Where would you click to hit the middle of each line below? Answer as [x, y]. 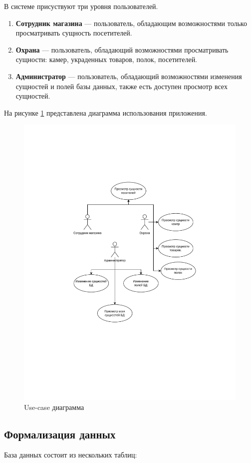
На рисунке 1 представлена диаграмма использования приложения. [106, 112]
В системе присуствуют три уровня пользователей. [81, 6]
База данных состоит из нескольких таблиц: [71, 455]
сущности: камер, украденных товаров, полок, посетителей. [107, 59]
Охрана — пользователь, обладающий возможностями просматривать [122, 49]
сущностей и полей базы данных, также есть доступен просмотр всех [122, 86]
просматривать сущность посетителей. [74, 33]
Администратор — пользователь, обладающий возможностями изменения [129, 76]
